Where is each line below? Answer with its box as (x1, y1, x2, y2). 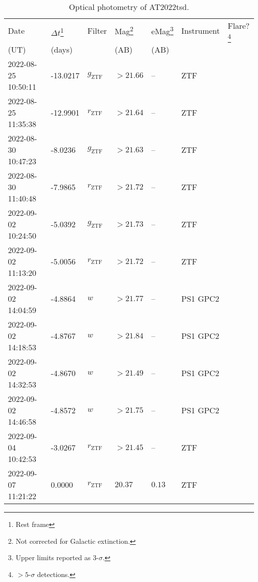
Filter (87, 24, 107, 36)
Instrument (181, 24, 220, 36)
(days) (51, 44, 73, 55)
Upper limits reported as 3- (15, 552, 99, 563)
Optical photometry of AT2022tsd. (69, 1, 189, 12)
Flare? (228, 20, 250, 31)
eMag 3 (151, 23, 174, 37)
